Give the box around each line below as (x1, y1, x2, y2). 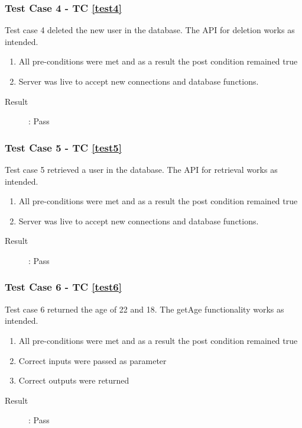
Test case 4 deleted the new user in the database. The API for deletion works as (5, 24, 295, 36)
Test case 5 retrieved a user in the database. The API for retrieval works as (5, 163, 278, 175)
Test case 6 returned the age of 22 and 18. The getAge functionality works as (5, 303, 284, 315)
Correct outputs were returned (18, 374, 129, 387)
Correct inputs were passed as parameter (18, 354, 167, 366)
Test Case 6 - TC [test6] (5, 279, 122, 294)
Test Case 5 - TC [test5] (5, 140, 122, 155)
